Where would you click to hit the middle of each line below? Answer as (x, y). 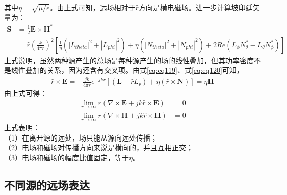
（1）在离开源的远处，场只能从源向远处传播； (81, 137)
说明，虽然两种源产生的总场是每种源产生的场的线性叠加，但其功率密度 (136, 60)
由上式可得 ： (25, 93)
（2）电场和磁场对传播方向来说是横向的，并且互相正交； (99, 147)
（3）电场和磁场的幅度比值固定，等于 (67, 157)
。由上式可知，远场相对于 (93, 7)
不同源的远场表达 (47, 185)
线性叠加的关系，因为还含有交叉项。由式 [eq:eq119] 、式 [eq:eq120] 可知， (127, 70)
